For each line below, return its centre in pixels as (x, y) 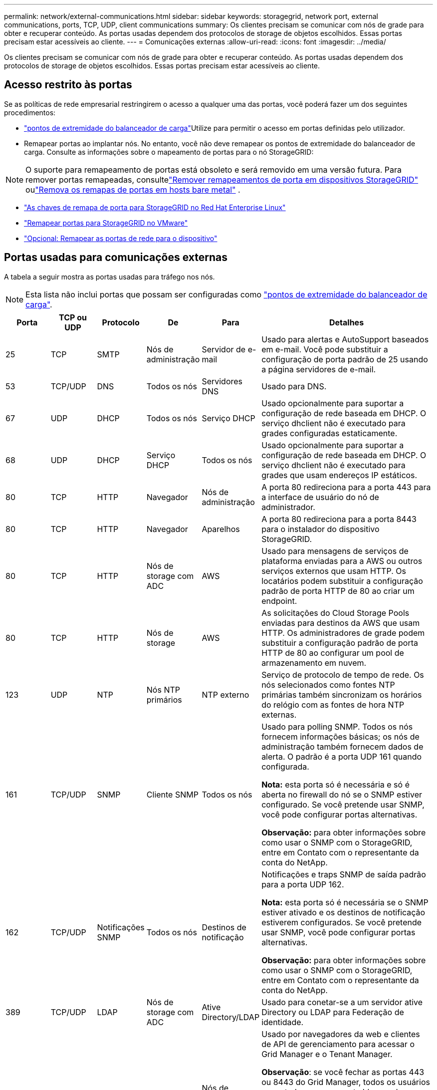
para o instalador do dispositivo (321, 529)
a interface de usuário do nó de (320, 497)
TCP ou (73, 317)
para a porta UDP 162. (303, 884)
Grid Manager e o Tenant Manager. (327, 1054)
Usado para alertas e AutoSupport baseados (345, 339)
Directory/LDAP (231, 1017)
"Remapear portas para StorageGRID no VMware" (106, 223)
